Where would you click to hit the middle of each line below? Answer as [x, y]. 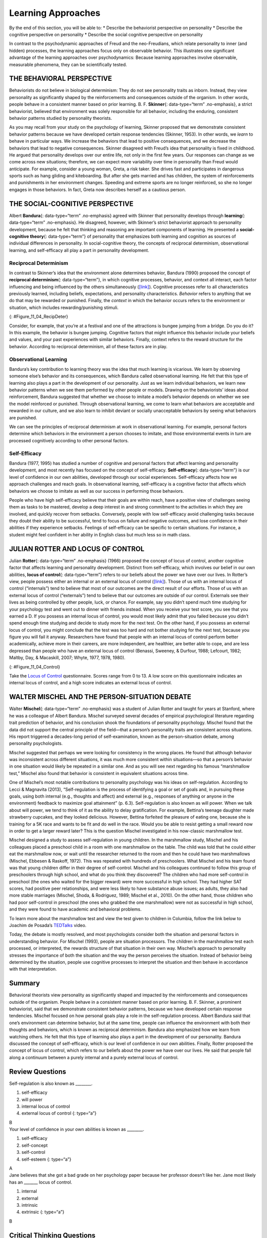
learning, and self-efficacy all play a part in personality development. [79, 250]
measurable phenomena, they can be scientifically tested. [68, 64]
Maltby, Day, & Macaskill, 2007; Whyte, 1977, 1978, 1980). [67, 658]
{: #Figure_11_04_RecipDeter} [39, 316]
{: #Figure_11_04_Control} [35, 667]
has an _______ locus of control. [41, 1182]
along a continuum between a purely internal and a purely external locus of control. [94, 1057]
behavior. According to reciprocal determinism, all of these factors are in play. [88, 346]
